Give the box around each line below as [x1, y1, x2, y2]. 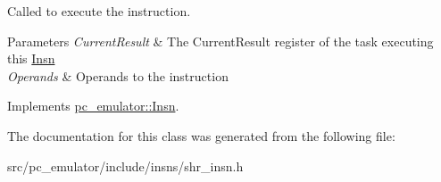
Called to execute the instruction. [7, 2, 191, 20]
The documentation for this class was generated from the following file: [7, 126, 395, 145]
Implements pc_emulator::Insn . [7, 96, 179, 115]
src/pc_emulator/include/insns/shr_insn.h [7, 156, 244, 175]
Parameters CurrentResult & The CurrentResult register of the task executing [7, 31, 434, 50]
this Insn [7, 49, 55, 68]
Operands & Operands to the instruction [7, 66, 229, 85]
